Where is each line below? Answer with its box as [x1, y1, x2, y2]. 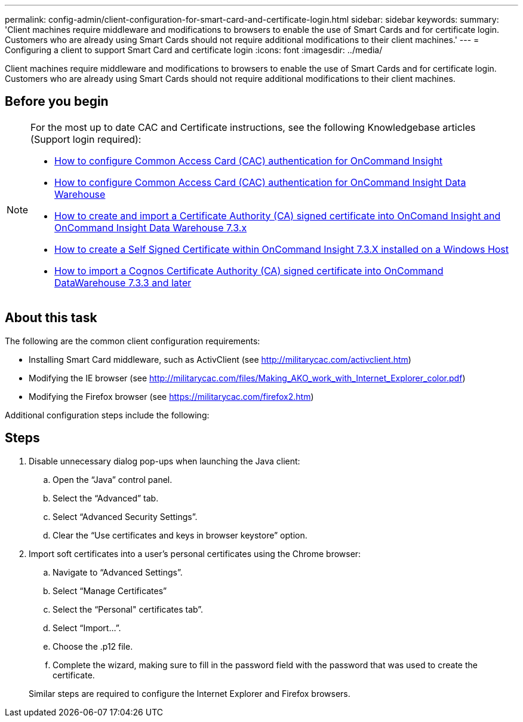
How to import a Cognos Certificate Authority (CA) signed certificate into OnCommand [54, 264, 444, 277]
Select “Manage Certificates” [53, 585, 167, 596]
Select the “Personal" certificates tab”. [53, 604, 204, 614]
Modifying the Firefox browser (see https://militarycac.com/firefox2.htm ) [29, 391, 314, 402]
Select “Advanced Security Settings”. [53, 511, 198, 522]
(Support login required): [30, 133, 141, 145]
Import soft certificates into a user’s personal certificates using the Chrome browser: [29, 548, 361, 559]
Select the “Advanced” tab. [53, 492, 159, 503]
